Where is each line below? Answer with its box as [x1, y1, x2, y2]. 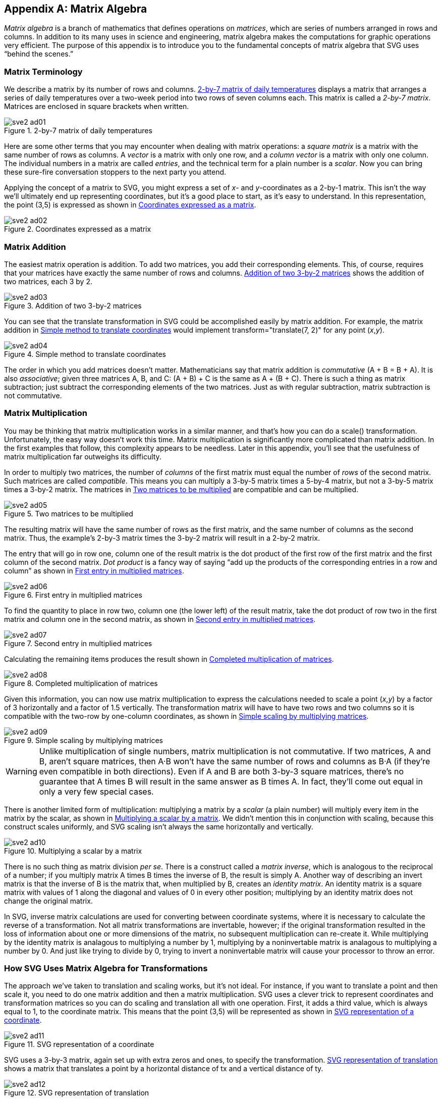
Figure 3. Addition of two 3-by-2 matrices [4, 301, 142, 310]
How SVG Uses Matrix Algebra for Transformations [4, 963, 208, 974]
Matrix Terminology [4, 66, 83, 77]
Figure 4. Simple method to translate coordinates [4, 349, 166, 358]
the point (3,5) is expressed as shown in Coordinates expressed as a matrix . [4, 200, 256, 209]
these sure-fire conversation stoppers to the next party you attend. [4, 168, 227, 177]
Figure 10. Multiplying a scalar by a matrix [4, 846, 142, 855]
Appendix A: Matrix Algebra [4, 3, 147, 15]
